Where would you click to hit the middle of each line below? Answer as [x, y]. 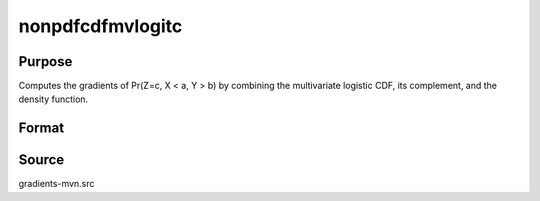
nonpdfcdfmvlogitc [100, 26]
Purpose [45, 61]
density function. [53, 99]
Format [41, 128]
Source [41, 160]
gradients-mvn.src [56, 184]
